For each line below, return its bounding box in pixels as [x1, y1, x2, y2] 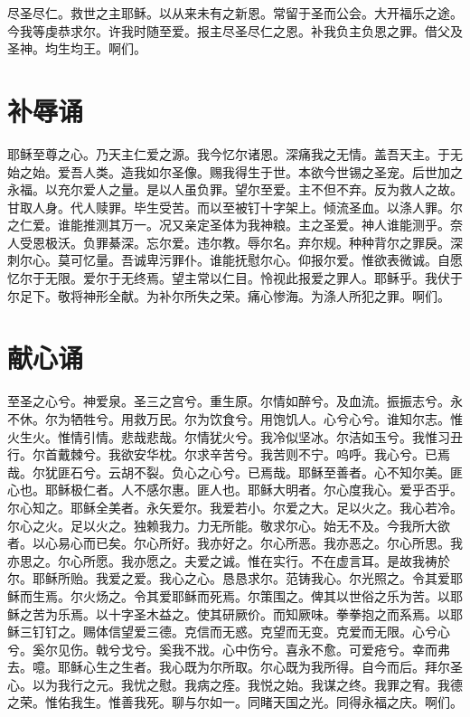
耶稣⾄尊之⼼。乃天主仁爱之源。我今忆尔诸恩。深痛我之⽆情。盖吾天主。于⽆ [7, 144, 463, 163]
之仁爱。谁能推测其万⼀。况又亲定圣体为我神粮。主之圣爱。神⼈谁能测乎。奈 [7, 215, 463, 234]
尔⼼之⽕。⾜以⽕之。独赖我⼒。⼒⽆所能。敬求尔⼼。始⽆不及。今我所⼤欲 [7, 515, 450, 534]
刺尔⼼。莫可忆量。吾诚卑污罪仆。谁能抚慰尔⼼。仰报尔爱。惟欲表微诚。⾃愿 [7, 250, 463, 269]
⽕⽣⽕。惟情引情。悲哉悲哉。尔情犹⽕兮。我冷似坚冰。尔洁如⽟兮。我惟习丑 [7, 427, 463, 446]
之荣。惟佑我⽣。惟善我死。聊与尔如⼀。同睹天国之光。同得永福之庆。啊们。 [7, 693, 463, 712]
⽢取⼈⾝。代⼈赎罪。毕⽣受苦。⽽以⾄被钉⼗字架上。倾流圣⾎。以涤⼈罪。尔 [7, 197, 463, 216]
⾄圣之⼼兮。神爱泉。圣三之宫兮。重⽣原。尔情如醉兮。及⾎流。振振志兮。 [7, 392, 450, 410]
